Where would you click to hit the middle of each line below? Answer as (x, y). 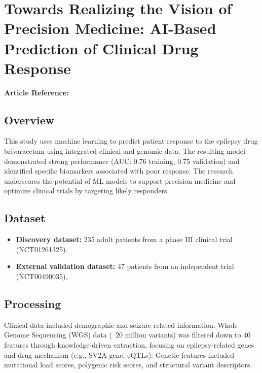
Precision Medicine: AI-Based (110, 28)
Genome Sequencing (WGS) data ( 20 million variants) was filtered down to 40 (127, 335)
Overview (29, 120)
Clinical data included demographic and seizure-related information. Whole (121, 325)
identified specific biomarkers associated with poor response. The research (119, 171)
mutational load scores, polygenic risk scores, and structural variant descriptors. (128, 365)
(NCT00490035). (42, 276)
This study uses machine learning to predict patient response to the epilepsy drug (131, 141)
